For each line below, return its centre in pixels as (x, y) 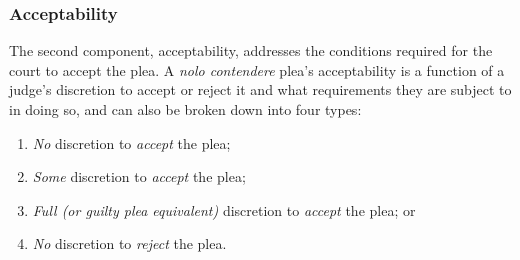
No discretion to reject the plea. (129, 243)
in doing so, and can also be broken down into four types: (185, 109)
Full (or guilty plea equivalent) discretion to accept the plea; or (224, 209)
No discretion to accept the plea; (131, 142)
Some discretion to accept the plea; (139, 176)
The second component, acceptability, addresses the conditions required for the (251, 50)
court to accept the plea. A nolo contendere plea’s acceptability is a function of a (257, 69)
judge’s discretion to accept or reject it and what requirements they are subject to (260, 89)
